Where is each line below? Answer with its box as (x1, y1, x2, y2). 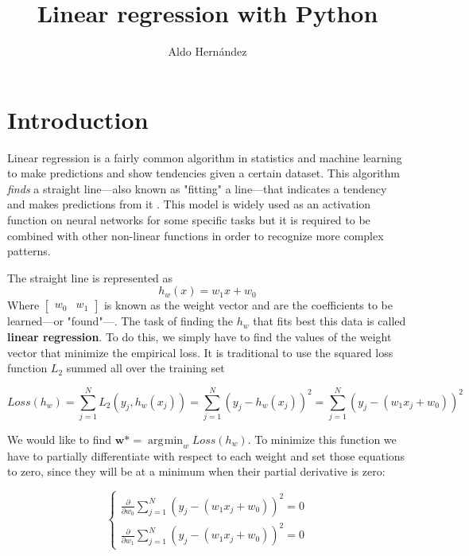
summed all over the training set (66, 360, 225, 376)
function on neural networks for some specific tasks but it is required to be (7, 212, 370, 228)
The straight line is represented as (7, 269, 173, 286)
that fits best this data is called (253, 313, 406, 329)
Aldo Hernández (168, 43, 247, 60)
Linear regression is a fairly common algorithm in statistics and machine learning (7, 149, 402, 165)
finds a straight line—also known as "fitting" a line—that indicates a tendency (7, 180, 387, 196)
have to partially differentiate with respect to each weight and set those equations (7, 447, 405, 464)
